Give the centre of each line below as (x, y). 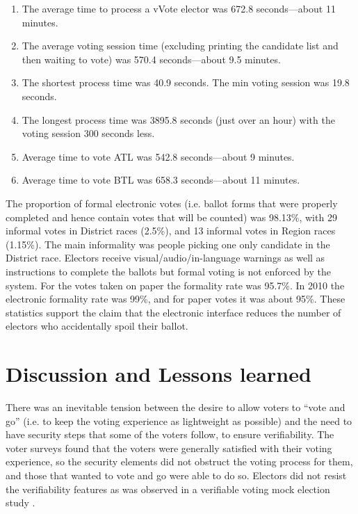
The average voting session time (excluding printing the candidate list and (180, 46)
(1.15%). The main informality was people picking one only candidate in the (168, 244)
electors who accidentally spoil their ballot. (97, 326)
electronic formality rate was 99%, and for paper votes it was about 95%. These (176, 299)
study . (21, 503)
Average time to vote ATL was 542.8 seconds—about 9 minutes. (158, 156)
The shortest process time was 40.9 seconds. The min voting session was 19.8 (186, 82)
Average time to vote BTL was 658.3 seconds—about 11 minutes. (161, 180)
